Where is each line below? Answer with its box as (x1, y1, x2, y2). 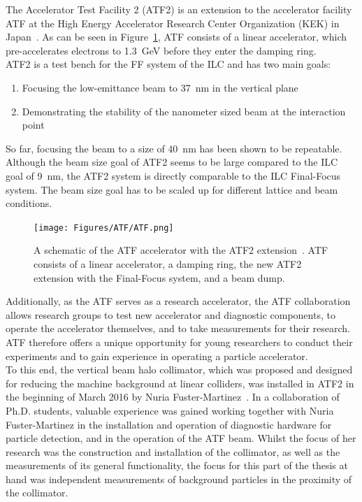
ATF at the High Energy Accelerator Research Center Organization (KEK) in (6, 15, 340, 30)
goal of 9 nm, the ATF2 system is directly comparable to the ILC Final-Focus (6, 168, 341, 182)
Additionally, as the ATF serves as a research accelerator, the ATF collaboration (6, 294, 351, 308)
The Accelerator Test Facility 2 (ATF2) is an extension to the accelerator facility (6, 2, 352, 16)
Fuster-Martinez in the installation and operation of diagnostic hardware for (6, 417, 332, 431)
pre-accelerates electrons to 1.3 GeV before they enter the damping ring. (6, 43, 317, 57)
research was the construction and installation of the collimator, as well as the (6, 444, 340, 459)
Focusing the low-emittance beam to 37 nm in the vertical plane (22, 80, 298, 94)
